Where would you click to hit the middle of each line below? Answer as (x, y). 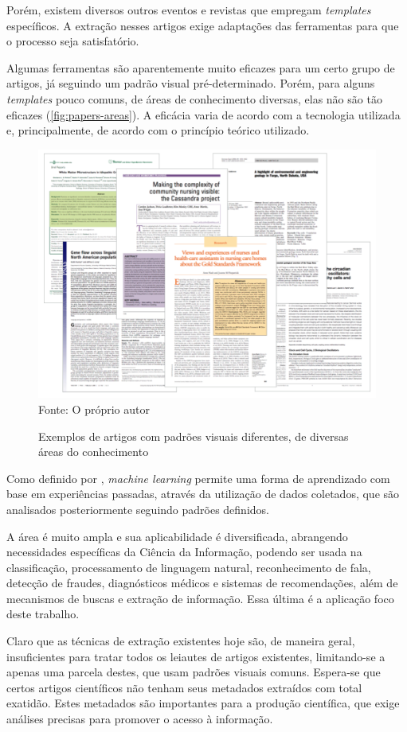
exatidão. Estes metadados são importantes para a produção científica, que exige (203, 703)
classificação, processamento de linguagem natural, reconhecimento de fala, (189, 567)
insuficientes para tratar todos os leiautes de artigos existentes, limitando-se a (196, 656)
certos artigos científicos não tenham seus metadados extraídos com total (184, 687)
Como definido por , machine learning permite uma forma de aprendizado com (198, 478)
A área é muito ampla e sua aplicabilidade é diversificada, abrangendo (177, 536)
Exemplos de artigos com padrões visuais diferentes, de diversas (194, 436)
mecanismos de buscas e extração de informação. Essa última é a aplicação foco (200, 598)
